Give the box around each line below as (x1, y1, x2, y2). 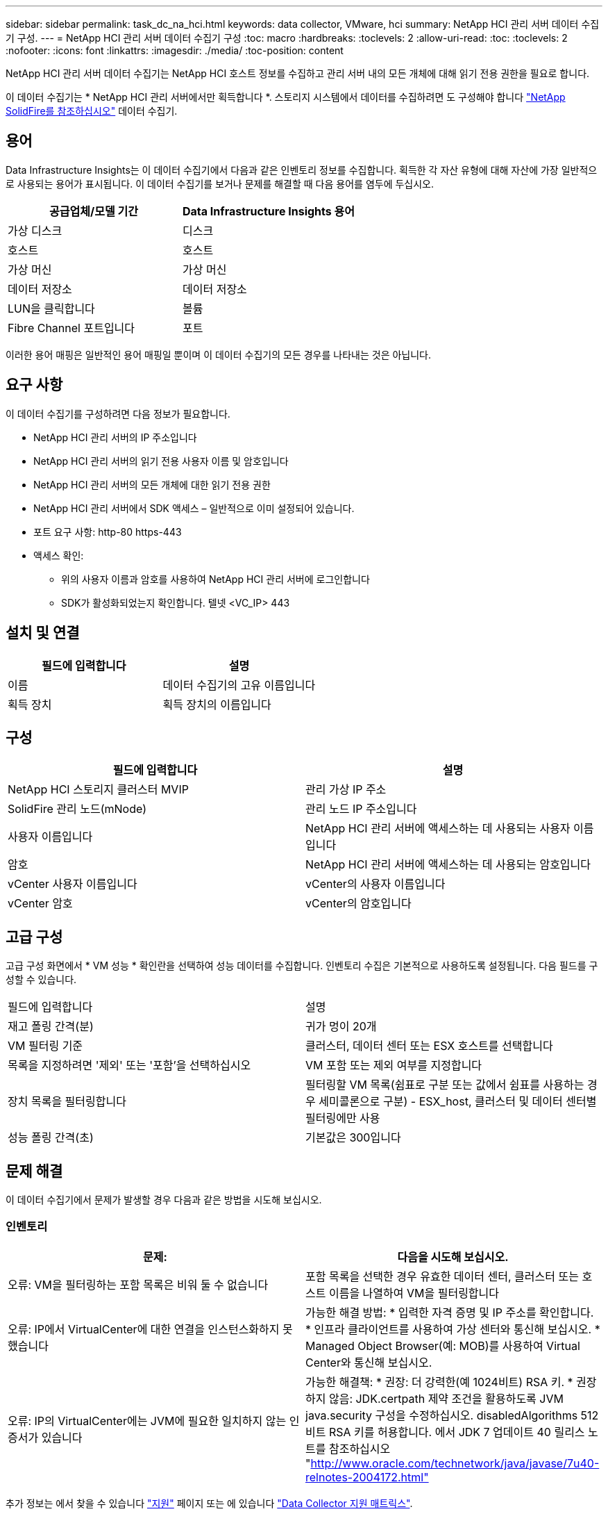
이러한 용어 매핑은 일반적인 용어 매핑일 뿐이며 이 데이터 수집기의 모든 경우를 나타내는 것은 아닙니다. (6, 348, 431, 361)
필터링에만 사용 (305, 1111, 380, 1126)
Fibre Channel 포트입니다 (8, 320, 135, 335)
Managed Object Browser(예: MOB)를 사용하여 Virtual (305, 1338, 580, 1353)
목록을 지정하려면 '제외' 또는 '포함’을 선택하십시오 (8, 1058, 251, 1073)
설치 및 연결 (6, 624, 80, 642)
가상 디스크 (8, 223, 62, 238)
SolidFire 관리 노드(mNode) (8, 802, 147, 816)
